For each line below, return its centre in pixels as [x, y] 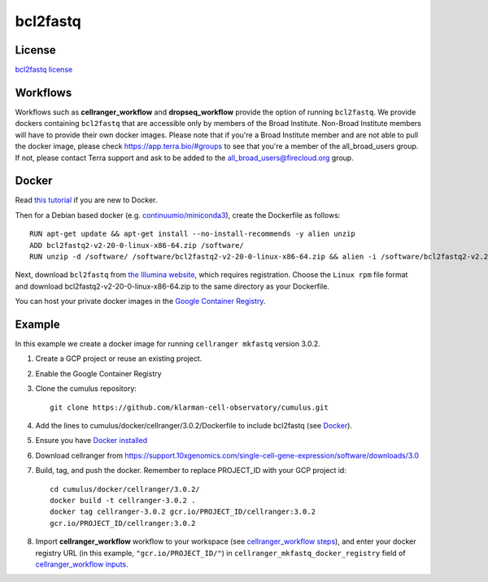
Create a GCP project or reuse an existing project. [119, 358]
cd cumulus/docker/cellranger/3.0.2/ [125, 489]
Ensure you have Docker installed [91, 441]
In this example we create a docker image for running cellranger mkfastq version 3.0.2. [168, 344]
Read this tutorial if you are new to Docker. [86, 200]
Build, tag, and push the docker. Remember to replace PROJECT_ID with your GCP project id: [191, 471]
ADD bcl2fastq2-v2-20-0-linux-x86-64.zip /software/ [137, 245]
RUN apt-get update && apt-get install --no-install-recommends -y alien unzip [192, 234]
